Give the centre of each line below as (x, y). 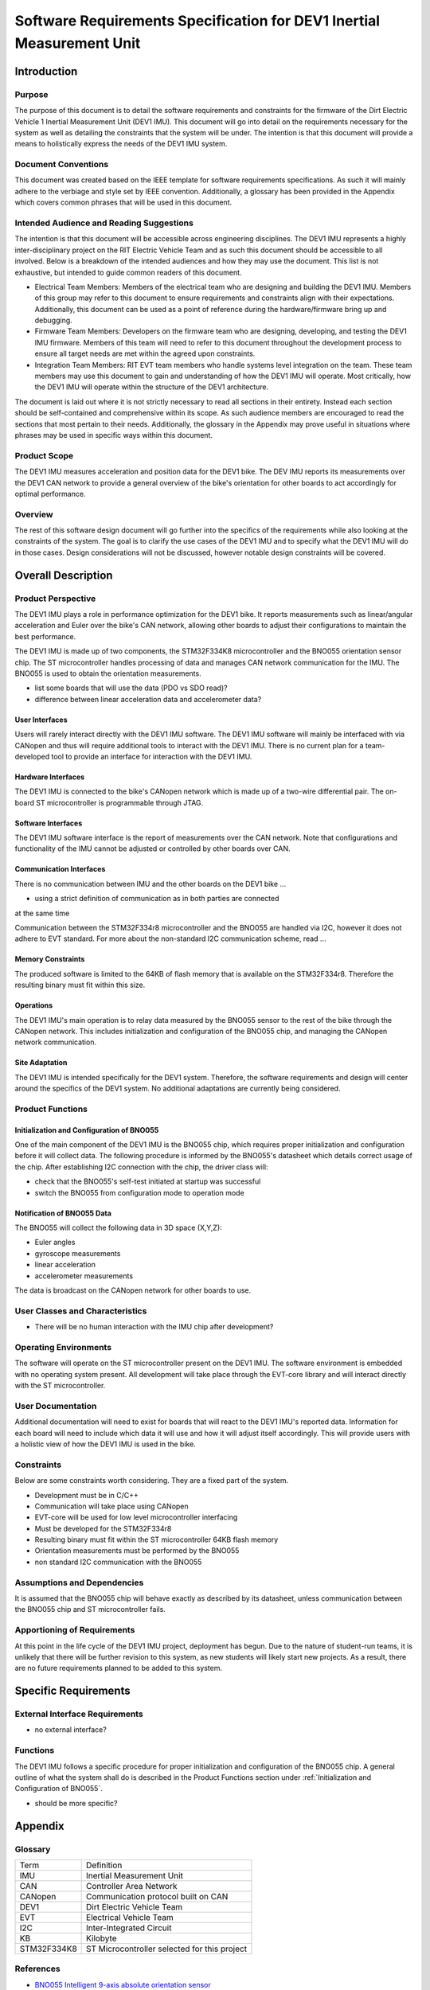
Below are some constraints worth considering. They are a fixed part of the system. (152, 1481)
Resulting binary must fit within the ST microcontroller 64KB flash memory (156, 1539)
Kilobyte (102, 1938)
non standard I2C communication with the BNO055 (118, 1562)
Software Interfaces (49, 823)
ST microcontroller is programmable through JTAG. (120, 802)
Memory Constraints (50, 959)
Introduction (46, 71)
